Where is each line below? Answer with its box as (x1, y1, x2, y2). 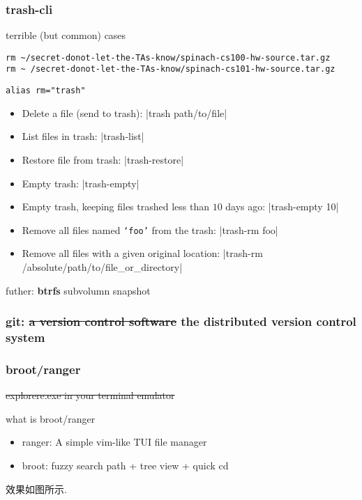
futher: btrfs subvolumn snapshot (6, 283, 151, 297)
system (6, 329, 45, 346)
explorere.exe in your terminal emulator (6, 388, 175, 403)
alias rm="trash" (6, 86, 86, 96)
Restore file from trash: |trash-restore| (22, 152, 184, 166)
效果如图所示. (6, 481, 67, 496)
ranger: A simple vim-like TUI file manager (22, 435, 207, 449)
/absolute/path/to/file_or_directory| (22, 260, 183, 274)
